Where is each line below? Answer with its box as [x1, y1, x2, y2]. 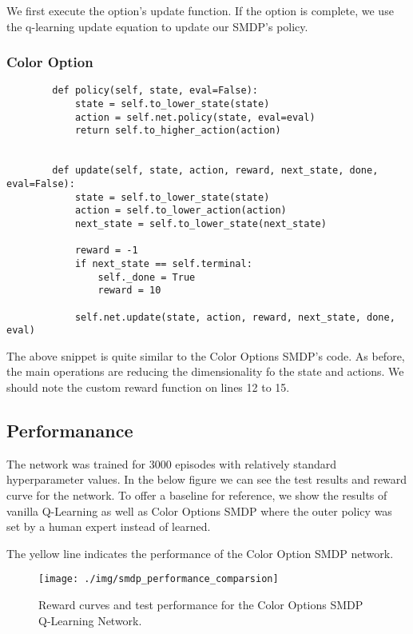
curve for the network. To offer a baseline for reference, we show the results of [6, 487, 387, 504]
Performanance [6, 418, 133, 443]
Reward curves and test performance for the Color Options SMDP [38, 596, 363, 613]
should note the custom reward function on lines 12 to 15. [6, 379, 290, 396]
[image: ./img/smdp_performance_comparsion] [38, 573, 279, 585]
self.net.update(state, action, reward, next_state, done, [74, 311, 395, 323]
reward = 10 [97, 285, 161, 297]
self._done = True [97, 271, 196, 283]
